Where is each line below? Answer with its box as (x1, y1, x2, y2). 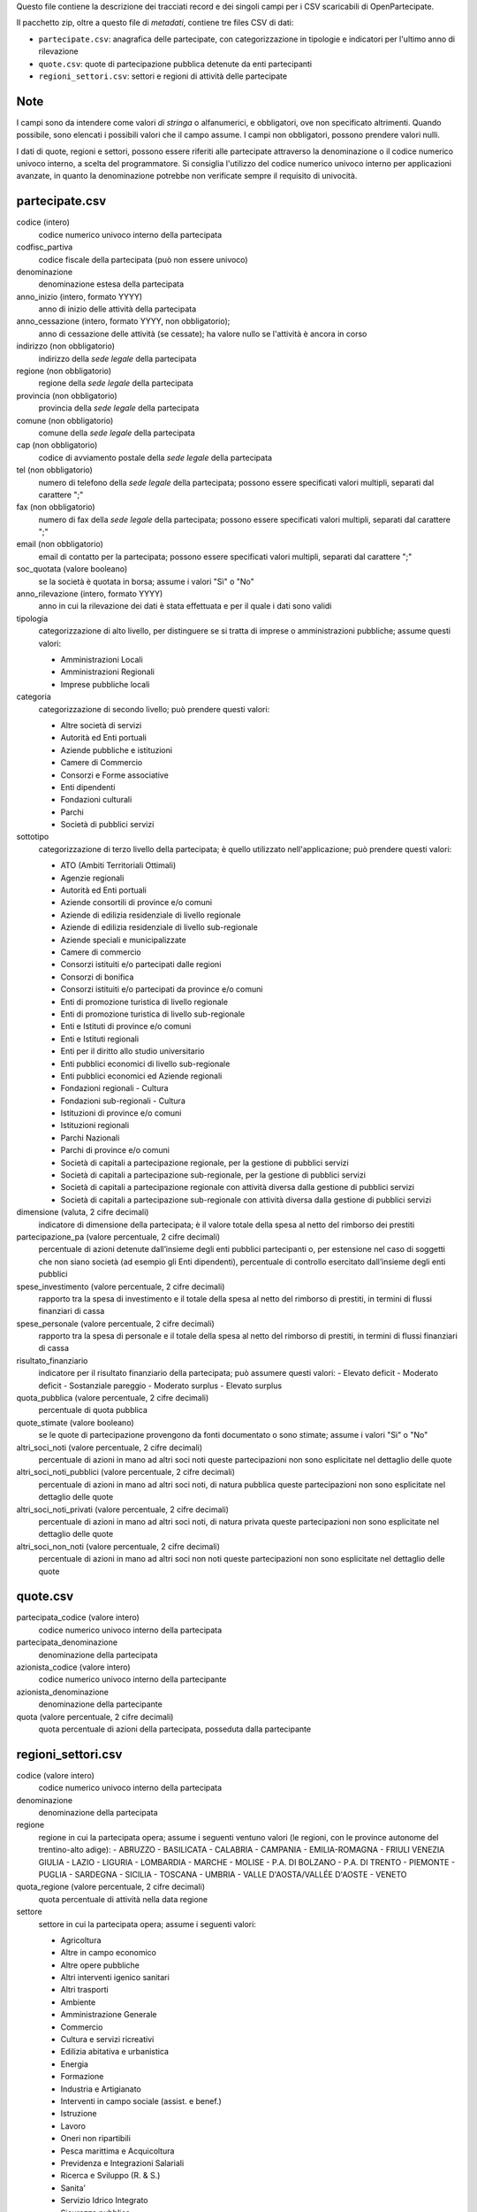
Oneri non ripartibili (60, 2133, 132, 2144)
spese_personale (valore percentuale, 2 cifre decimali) (16, 1318, 216, 1329)
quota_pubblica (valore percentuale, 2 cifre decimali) (16, 1393, 209, 1403)
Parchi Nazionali (60, 1133, 120, 1143)
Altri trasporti (60, 1985, 110, 1995)
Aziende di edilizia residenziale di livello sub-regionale (60, 922, 258, 933)
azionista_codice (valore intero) (16, 1662, 132, 1672)
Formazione (60, 2071, 104, 2082)
